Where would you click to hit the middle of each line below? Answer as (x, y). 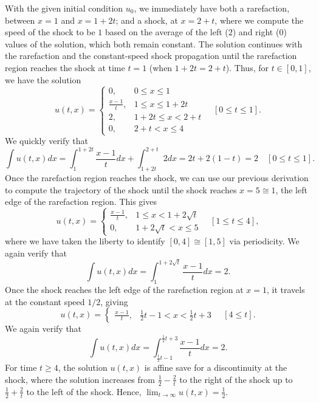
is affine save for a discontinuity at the (216, 367)
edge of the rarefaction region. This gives (81, 201)
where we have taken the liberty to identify (85, 241)
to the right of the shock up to (236, 379)
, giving (114, 301)
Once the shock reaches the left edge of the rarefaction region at (124, 290)
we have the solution (43, 79)
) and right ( (256, 32)
